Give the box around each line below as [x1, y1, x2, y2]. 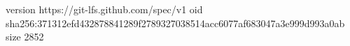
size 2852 [6, 29, 44, 44]
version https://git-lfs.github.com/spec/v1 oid [6, 2, 203, 16]
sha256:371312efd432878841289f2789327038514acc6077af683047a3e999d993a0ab [6, 15, 345, 30]
